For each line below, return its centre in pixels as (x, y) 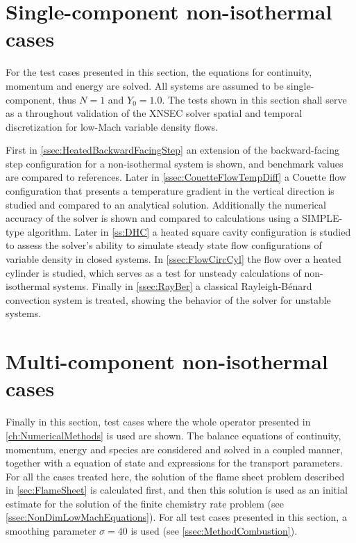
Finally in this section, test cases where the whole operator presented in (158, 422)
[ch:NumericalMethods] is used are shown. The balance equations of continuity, (173, 435)
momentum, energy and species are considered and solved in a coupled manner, (175, 449)
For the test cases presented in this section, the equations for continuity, (159, 72)
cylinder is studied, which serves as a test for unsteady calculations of (153, 272)
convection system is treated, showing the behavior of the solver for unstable (168, 299)
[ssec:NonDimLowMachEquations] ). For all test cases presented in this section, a (176, 517)
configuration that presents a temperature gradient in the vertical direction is (170, 191)
